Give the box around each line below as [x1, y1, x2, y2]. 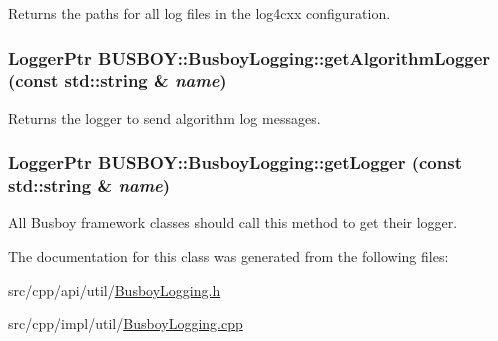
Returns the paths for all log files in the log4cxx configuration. [8, 3, 391, 23]
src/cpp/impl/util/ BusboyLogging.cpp [8, 313, 243, 334]
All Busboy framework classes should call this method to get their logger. [8, 212, 458, 233]
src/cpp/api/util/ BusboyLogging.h [8, 279, 221, 300]
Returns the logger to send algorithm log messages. [8, 107, 321, 128]
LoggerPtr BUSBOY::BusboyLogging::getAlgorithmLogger [8, 45, 491, 70]
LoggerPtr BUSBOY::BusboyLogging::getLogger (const [8, 150, 462, 175]
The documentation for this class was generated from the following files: [8, 246, 449, 267]
